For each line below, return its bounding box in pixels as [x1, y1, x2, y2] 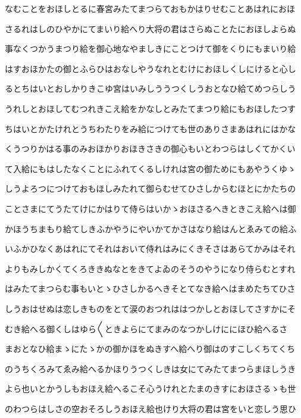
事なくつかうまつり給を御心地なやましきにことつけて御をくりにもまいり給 [5, 42, 296, 55]
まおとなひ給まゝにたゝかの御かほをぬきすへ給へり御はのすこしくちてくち [5, 342, 295, 355]
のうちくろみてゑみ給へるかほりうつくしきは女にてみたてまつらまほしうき [5, 362, 296, 375]
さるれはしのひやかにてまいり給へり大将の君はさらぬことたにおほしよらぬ [5, 22, 296, 35]
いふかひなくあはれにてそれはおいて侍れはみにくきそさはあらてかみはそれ [5, 242, 296, 255]
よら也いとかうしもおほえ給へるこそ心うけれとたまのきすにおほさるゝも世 [5, 382, 296, 395]
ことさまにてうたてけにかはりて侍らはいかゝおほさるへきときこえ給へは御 [5, 202, 296, 214]
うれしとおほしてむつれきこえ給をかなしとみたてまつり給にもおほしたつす [5, 102, 296, 114]
